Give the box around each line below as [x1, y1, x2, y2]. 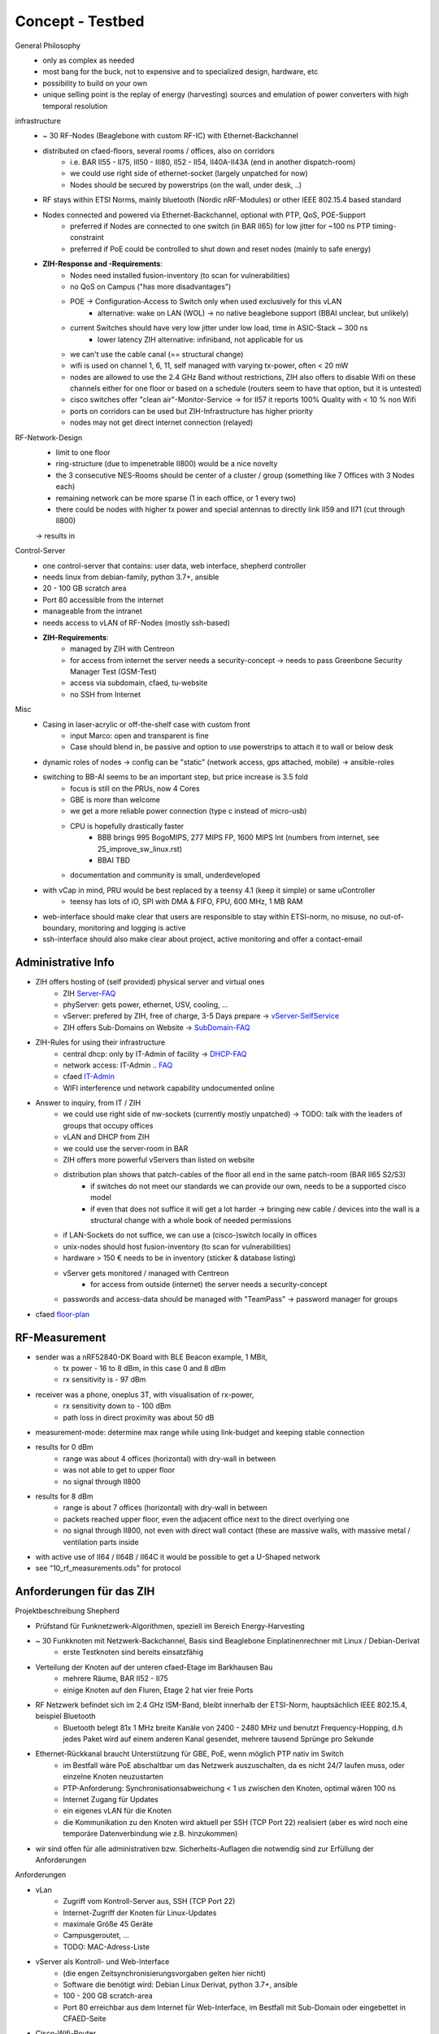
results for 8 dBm [35, 1491, 93, 1501]
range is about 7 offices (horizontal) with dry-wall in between [63, 1503, 267, 1512]
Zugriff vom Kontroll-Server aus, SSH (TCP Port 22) [63, 1897, 236, 1906]
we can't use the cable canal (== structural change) [70, 349, 244, 359]
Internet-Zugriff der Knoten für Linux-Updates [63, 1908, 217, 1918]
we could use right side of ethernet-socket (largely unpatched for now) [70, 168, 308, 178]
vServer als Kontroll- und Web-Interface [35, 1957, 170, 1966]
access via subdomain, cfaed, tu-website [70, 678, 208, 687]
